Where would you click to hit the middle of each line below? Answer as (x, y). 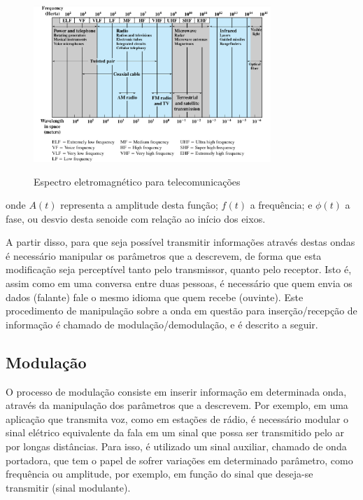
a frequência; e (281, 205)
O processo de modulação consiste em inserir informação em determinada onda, (176, 391)
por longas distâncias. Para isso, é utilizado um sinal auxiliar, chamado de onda (176, 446)
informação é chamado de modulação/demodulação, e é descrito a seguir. (162, 324)
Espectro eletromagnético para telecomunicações (137, 181)
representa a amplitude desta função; (139, 205)
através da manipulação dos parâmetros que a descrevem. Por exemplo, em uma (177, 405)
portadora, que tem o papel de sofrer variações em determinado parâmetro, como (179, 460)
